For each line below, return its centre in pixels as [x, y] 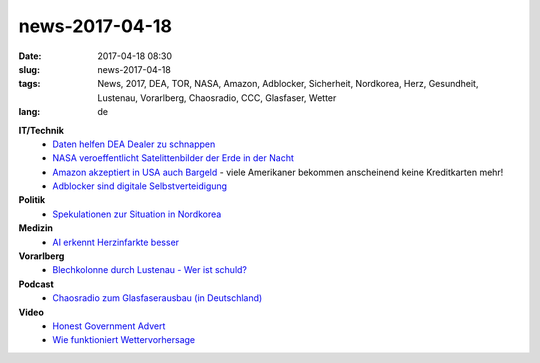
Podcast [36, 284]
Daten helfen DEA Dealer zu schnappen [134, 144]
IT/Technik [41, 130]
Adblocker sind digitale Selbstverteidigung [140, 186]
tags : [29, 84]
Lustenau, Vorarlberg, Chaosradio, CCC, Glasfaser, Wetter [217, 97]
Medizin [36, 228]
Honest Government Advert [109, 326]
